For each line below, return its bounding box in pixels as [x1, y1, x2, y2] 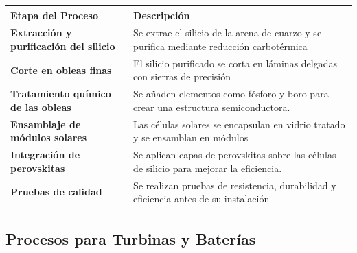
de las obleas [10, 99, 71, 114]
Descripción [133, 8, 190, 22]
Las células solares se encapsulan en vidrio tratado [133, 117, 345, 131]
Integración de [10, 147, 80, 162]
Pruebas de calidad [10, 184, 102, 199]
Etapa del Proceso [10, 8, 99, 22]
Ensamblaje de [10, 117, 81, 131]
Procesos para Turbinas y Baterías [5, 228, 256, 249]
